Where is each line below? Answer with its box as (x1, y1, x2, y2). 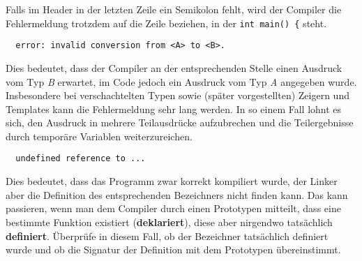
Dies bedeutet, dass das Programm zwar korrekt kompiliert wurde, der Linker (6, 174, 338, 188)
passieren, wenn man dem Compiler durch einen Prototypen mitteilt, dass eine (6, 201, 341, 216)
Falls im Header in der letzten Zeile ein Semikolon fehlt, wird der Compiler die (6, 2, 342, 16)
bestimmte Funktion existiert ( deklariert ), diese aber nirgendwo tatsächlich (6, 214, 333, 229)
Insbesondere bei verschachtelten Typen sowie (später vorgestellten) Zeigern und (6, 88, 349, 103)
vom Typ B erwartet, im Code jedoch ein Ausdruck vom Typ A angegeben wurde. (6, 74, 357, 89)
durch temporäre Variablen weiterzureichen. (6, 128, 193, 143)
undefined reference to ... (15, 154, 146, 164)
